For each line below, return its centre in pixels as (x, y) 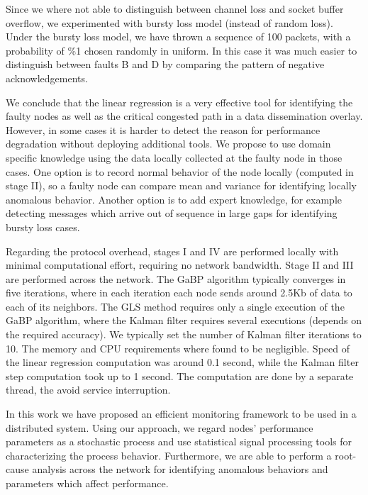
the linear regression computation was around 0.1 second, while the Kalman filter (182, 362)
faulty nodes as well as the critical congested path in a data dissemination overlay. (184, 116)
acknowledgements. (47, 78)
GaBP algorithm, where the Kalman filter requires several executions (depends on (184, 320)
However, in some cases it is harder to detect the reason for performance (163, 129)
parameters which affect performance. (87, 483)
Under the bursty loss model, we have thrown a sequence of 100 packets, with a (178, 37)
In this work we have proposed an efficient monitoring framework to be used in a (181, 414)
